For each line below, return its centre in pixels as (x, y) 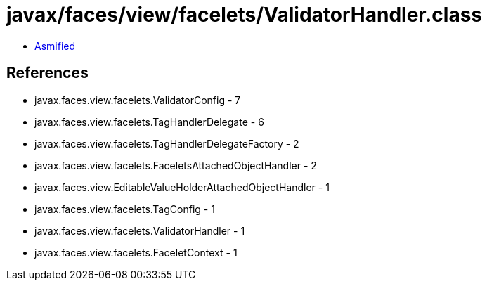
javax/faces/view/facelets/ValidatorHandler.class (245, 15)
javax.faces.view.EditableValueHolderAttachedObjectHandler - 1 (182, 187)
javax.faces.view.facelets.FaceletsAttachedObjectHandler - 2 (176, 165)
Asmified (55, 46)
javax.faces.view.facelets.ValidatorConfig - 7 (138, 100)
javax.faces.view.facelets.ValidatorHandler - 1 (140, 230)
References (47, 73)
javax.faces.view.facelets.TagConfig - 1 (125, 209)
